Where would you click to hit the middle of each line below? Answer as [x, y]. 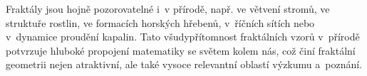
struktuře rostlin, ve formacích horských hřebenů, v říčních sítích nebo [160, 22]
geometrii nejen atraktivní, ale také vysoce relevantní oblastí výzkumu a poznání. [184, 64]
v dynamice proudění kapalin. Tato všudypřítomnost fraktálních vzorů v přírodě [183, 37]
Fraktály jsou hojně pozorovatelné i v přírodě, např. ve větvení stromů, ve [168, 9]
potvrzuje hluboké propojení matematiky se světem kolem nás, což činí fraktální [181, 50]
